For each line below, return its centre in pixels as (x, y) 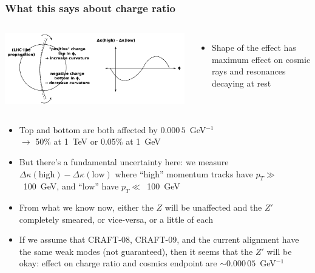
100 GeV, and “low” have (71, 186)
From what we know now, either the (86, 207)
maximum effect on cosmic (261, 59)
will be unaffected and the (213, 207)
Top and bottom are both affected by (88, 129)
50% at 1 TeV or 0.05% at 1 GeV (98, 141)
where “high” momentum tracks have (184, 173)
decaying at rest (241, 83)
